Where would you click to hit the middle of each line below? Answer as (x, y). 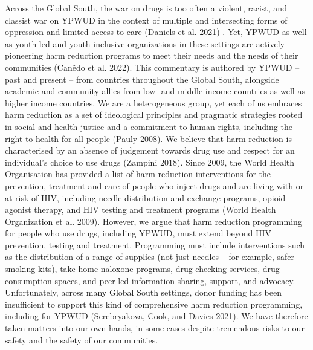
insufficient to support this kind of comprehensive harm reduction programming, (154, 304)
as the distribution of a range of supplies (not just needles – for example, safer (150, 257)
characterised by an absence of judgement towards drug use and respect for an (150, 150)
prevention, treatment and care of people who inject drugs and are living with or (154, 185)
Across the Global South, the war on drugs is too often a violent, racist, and (146, 8)
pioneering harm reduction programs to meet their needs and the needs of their (152, 55)
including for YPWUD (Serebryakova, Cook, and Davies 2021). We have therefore (156, 316)
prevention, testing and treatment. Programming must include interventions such (155, 245)
